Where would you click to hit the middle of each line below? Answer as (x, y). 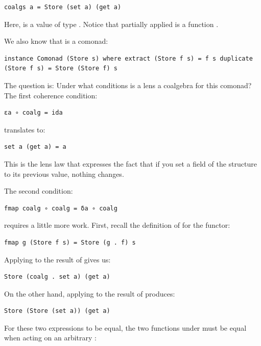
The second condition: (39, 191)
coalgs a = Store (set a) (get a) (63, 7)
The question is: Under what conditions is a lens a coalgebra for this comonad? (128, 85)
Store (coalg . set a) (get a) (57, 277)
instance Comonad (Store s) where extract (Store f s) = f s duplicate (128, 58)
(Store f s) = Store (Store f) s (61, 69)
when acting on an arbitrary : (50, 338)
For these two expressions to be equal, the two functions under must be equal (125, 327)
